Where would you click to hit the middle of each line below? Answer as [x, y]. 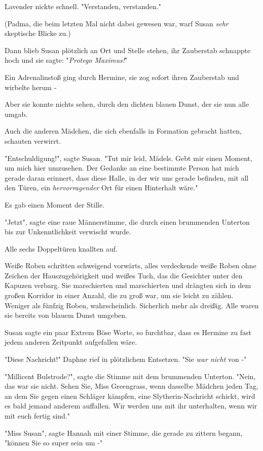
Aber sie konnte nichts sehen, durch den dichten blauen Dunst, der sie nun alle [127, 104]
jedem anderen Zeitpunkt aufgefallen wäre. [71, 342]
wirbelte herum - [31, 87]
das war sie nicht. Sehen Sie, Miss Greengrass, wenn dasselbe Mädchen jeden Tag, [131, 386]
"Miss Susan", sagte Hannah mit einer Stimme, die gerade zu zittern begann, [124, 433]
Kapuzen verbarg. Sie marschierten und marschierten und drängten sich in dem [128, 285]
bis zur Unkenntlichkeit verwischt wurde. [68, 232]
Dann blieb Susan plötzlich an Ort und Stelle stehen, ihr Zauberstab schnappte [128, 50]
